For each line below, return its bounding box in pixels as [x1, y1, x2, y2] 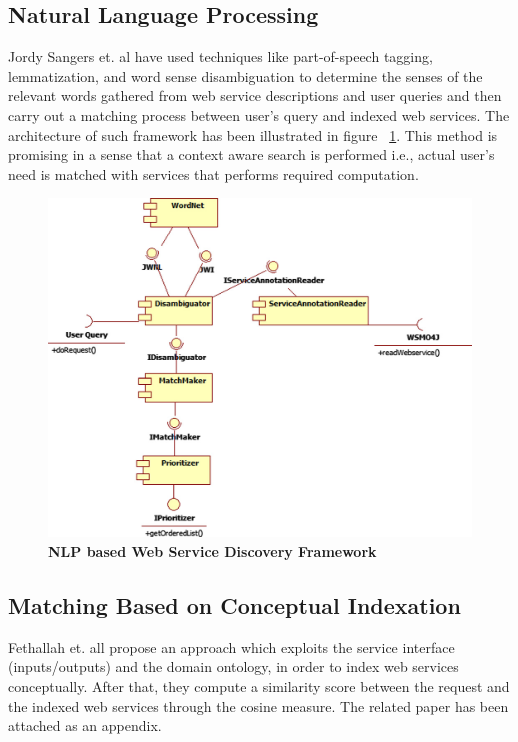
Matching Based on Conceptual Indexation [8, 590, 461, 621]
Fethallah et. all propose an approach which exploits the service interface [8, 636, 455, 657]
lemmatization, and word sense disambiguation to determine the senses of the [8, 65, 483, 86]
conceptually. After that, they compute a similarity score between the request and [8, 676, 510, 697]
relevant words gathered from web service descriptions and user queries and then [8, 85, 502, 106]
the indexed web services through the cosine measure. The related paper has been [8, 695, 509, 716]
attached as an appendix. [8, 715, 162, 736]
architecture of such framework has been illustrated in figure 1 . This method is [8, 124, 498, 145]
